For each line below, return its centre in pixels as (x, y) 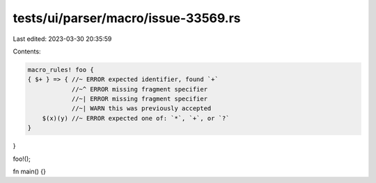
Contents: (27, 51)
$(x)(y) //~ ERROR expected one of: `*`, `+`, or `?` (136, 118)
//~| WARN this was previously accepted (141, 108)
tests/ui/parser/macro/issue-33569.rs (127, 18)
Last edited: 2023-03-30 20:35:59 (62, 39)
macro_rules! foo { (61, 70)
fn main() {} (30, 172)
